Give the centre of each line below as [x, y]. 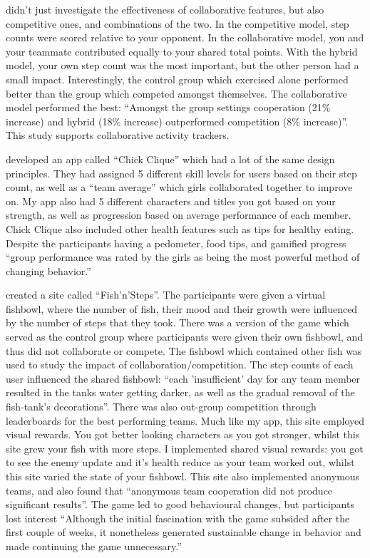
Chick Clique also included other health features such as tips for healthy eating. [180, 228]
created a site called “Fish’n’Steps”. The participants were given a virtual [166, 295]
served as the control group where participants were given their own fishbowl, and [185, 337]
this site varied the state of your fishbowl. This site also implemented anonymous [183, 476]
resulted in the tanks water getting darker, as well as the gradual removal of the [180, 392]
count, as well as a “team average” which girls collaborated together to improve [179, 187]
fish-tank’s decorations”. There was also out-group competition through [161, 407]
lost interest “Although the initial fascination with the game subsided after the [178, 518]
